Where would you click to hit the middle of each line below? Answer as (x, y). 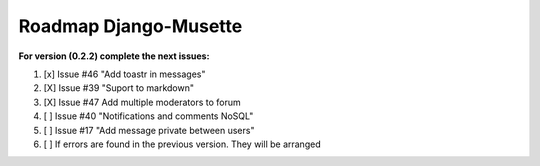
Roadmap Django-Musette (130, 26)
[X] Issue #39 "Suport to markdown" (119, 88)
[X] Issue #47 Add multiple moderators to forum (142, 102)
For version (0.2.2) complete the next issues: (114, 56)
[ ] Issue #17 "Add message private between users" (149, 130)
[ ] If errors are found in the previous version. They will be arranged (182, 144)
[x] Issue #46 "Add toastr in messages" (124, 74)
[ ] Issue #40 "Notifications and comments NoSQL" (148, 116)
